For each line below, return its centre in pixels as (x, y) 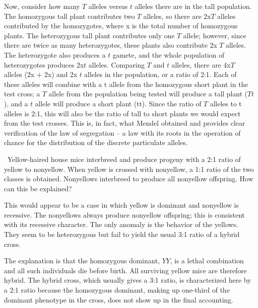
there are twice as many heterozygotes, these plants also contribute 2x (111, 45)
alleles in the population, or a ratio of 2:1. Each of (160, 74)
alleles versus (108, 6)
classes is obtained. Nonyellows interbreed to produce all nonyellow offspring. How (129, 179)
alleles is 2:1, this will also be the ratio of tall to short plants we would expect (122, 113)
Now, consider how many (42, 6)
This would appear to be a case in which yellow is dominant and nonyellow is (122, 205)
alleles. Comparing (117, 64)
